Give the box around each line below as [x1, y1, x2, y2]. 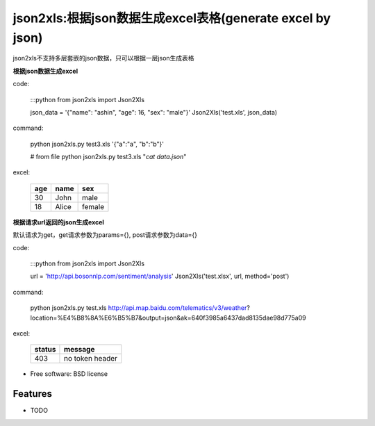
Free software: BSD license [30, 370, 108, 378]
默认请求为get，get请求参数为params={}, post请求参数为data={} [12, 231, 198, 239]
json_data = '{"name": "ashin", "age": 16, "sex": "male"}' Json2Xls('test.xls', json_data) [30, 108, 278, 116]
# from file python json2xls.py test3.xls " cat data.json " [30, 153, 187, 161]
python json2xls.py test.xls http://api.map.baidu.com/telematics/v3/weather [30, 304, 247, 312]
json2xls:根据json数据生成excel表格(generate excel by [12, 10, 331, 26]
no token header [63, 354, 118, 363]
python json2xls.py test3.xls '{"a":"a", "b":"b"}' [30, 140, 165, 148]
